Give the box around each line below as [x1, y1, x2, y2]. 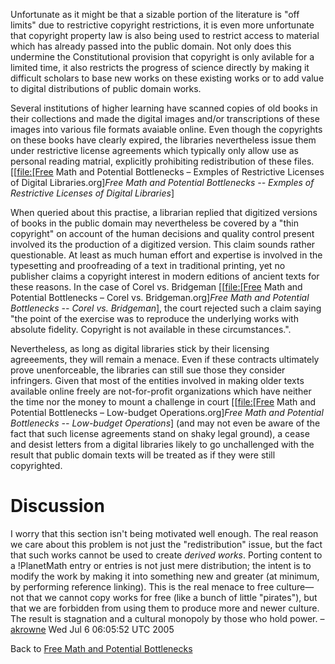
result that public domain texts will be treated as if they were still [10, 449, 276, 461]
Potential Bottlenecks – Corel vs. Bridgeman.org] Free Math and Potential [10, 292, 310, 303]
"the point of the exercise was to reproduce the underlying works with [10, 313, 299, 324]
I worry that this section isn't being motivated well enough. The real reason [10, 527, 319, 539]
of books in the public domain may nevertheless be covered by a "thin [10, 217, 299, 229]
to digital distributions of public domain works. [10, 83, 202, 94]
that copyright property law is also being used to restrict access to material [10, 30, 320, 41]
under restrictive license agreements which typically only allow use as [10, 145, 299, 156]
